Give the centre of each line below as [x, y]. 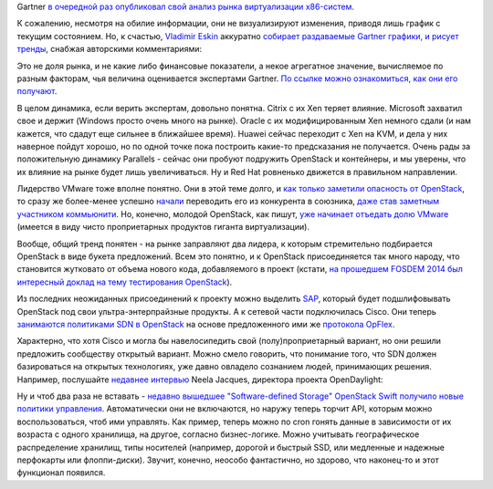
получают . [37, 91]
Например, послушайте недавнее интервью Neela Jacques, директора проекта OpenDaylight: [200, 380]
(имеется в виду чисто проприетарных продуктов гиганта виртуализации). [163, 227]
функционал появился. [61, 473]
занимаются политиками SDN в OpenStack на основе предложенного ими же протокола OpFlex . [206, 324]
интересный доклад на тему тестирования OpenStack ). [125, 282]
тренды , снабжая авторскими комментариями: [110, 49]
